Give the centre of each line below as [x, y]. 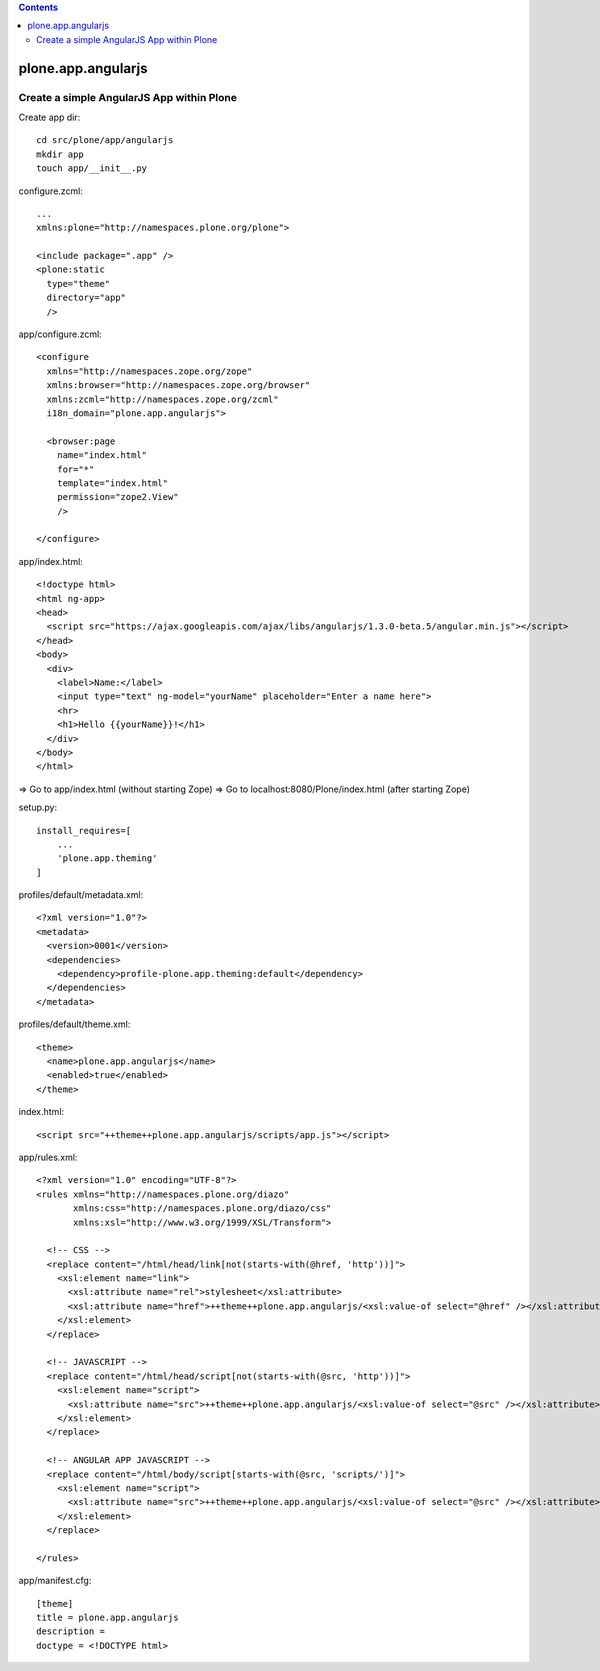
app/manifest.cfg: [55, 1581]
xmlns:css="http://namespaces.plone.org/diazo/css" [202, 1208]
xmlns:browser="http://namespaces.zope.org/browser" [178, 385]
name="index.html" [102, 455]
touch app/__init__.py [92, 168]
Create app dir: [49, 117]
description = [70, 1631]
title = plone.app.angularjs [107, 1618]
